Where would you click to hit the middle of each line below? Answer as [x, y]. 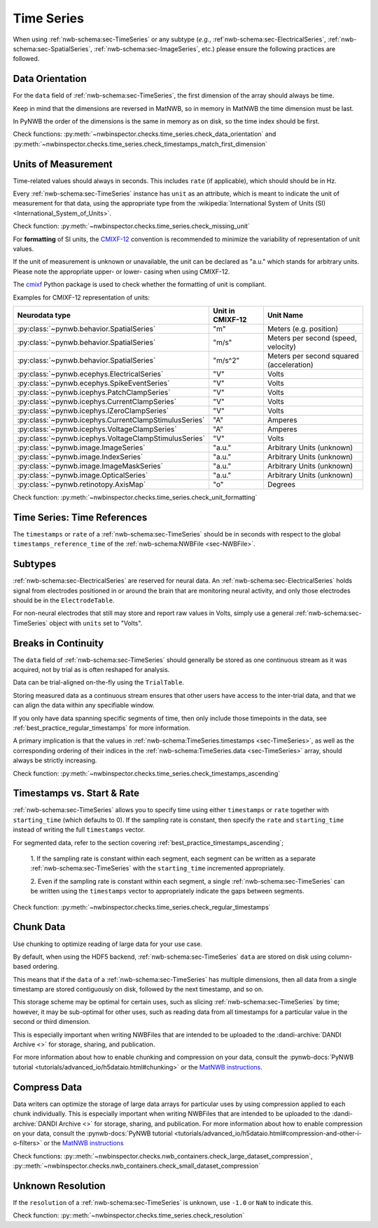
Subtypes [35, 564]
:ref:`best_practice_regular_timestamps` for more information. [101, 728]
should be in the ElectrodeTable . [64, 600]
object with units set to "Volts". [96, 623]
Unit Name [285, 315]
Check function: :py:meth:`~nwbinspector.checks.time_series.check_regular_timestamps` [142, 907]
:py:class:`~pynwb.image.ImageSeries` [81, 447]
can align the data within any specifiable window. [84, 706]
